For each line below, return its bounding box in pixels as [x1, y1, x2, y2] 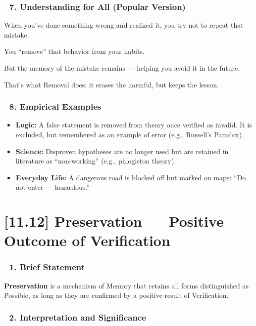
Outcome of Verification [4, 230, 170, 250]
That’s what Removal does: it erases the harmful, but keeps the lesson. [4, 79, 219, 89]
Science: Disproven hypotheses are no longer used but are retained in [15, 146, 229, 156]
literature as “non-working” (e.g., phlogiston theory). [15, 156, 176, 166]
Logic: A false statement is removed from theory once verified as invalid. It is [15, 120, 252, 130]
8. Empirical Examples [9, 100, 102, 113]
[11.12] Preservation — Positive [4, 211, 224, 231]
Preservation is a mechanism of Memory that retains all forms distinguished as [4, 280, 249, 290]
